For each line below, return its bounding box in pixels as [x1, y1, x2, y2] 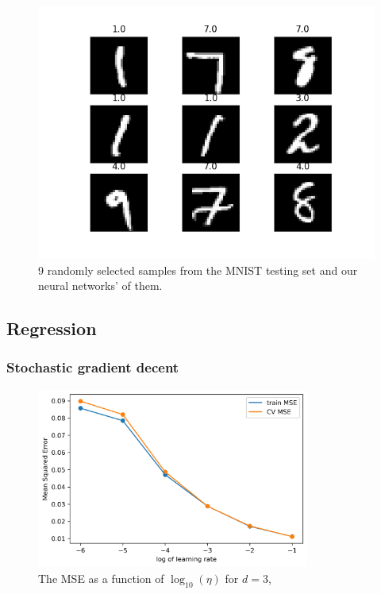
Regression [6, 316, 97, 341]
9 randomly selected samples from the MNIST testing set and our [38, 261, 358, 278]
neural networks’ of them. [38, 277, 163, 294]
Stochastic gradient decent [6, 357, 179, 377]
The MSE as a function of [38, 569, 164, 586]
